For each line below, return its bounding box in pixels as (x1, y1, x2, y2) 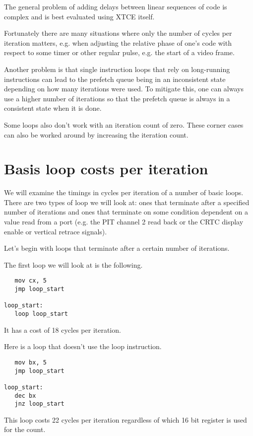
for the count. (4, 424, 46, 435)
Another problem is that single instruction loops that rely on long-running (4, 64, 230, 74)
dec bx (14, 392, 36, 399)
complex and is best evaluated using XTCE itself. (4, 11, 155, 21)
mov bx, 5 (14, 359, 47, 366)
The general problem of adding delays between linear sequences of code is (4, 1, 227, 11)
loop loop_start (14, 310, 68, 318)
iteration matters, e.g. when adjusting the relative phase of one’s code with (4, 37, 232, 48)
